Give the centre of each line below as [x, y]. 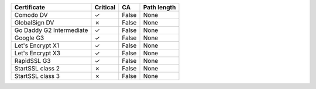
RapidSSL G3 [32, 61]
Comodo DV [31, 15]
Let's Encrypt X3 [37, 53]
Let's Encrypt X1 [37, 45]
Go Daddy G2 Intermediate [51, 30]
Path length [159, 7]
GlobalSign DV [34, 22]
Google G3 [29, 38]
